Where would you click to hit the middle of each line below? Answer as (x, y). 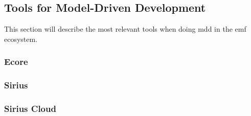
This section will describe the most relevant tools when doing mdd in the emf (125, 29)
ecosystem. (21, 39)
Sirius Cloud (30, 108)
